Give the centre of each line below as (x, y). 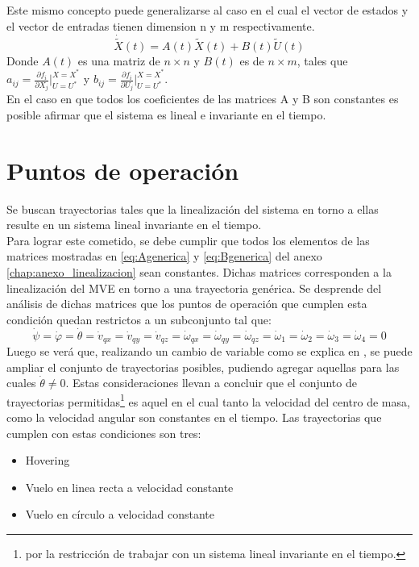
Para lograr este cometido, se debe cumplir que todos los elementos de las (188, 240)
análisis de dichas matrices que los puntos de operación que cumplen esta (187, 304)
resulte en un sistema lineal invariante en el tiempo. (134, 225)
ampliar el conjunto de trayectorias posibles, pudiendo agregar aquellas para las (203, 367)
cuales (21, 383)
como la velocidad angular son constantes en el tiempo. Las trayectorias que (194, 417)
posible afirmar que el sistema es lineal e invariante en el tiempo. (166, 114)
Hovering (48, 460)
